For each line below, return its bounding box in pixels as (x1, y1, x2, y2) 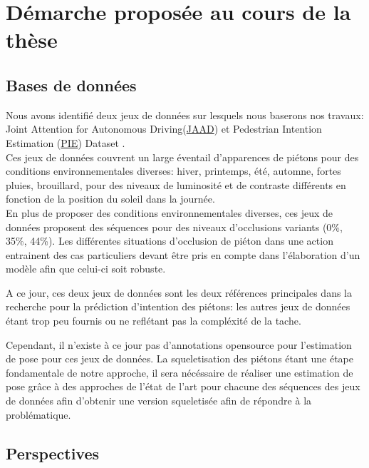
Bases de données (6, 73, 137, 96)
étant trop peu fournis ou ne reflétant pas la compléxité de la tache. (6, 313, 301, 328)
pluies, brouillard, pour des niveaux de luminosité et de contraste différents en (6, 177, 346, 192)
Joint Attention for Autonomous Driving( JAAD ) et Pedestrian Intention (6, 121, 322, 136)
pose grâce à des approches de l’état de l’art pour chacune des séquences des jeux (6, 379, 360, 394)
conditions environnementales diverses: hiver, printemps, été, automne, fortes (6, 163, 341, 178)
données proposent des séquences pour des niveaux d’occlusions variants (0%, (6, 219, 343, 234)
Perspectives (6, 442, 100, 464)
